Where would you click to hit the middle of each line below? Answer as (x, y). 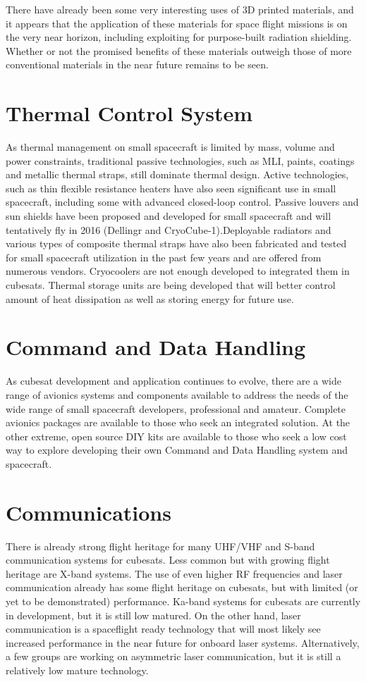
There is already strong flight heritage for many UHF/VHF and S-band (160, 546)
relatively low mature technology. (77, 670)
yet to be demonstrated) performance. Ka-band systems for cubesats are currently (183, 601)
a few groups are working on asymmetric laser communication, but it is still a (173, 656)
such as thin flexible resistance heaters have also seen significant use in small (171, 188)
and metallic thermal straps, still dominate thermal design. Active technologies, (177, 174)
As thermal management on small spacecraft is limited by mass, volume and (170, 147)
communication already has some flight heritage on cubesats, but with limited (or (182, 587)
